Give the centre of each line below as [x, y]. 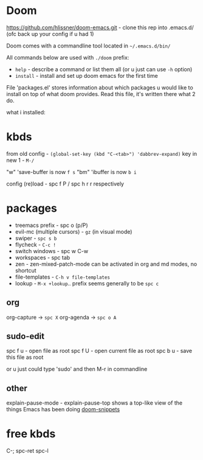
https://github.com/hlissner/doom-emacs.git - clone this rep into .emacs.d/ [100, 27]
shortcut [26, 270]
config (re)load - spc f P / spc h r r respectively [65, 184]
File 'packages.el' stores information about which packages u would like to [100, 87]
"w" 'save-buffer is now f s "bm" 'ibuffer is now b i [71, 172]
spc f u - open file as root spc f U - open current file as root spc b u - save [99, 351]
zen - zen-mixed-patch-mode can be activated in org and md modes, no [106, 264]
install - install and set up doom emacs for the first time [86, 75]
